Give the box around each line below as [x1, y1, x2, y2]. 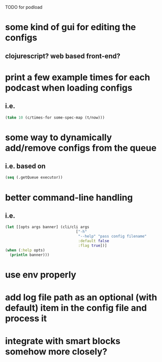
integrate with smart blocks [5, 336, 121, 347]
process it [5, 312, 47, 324]
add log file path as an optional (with [5, 292, 158, 303]
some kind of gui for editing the [5, 22, 136, 33]
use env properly [5, 269, 77, 280]
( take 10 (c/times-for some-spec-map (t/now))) [5, 115, 105, 120]
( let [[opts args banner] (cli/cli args [5, 225, 90, 230]
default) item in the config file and [5, 302, 147, 313]
